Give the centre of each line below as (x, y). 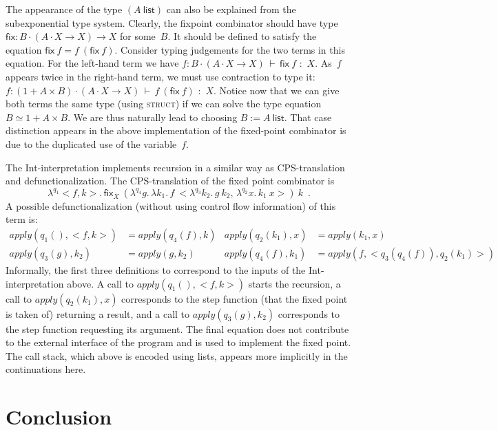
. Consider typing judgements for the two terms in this (230, 49)
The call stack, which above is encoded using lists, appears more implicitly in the (177, 355)
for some (138, 36)
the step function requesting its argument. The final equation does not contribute (177, 329)
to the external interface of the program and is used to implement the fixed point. (178, 342)
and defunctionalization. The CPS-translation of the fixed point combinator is (170, 181)
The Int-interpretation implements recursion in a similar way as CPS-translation (175, 167)
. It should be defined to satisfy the (242, 36)
